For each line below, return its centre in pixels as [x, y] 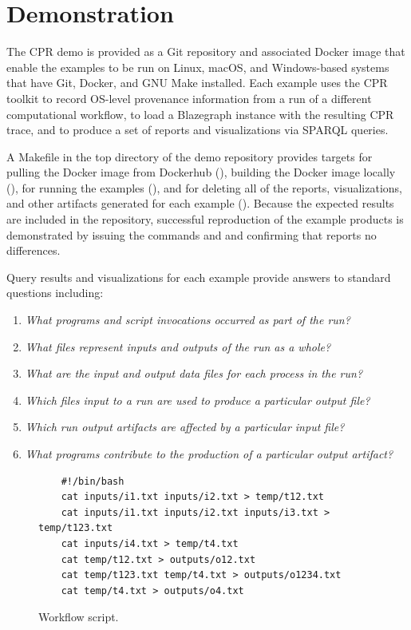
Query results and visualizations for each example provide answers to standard [199, 277]
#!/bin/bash [93, 481]
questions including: [55, 293]
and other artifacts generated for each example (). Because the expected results [200, 203]
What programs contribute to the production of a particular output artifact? [209, 454]
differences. [34, 250]
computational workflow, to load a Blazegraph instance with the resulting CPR [200, 114]
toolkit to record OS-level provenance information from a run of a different [189, 98]
